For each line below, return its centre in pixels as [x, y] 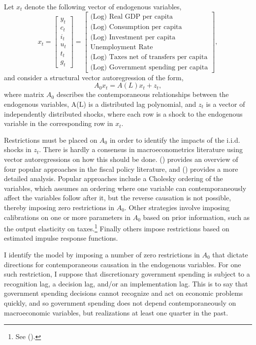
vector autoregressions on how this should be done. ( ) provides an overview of [121, 159]
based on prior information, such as [196, 217]
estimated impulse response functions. [61, 238]
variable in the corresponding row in [59, 123]
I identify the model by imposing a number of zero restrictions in [102, 254]
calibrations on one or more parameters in [67, 217]
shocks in [18, 149]
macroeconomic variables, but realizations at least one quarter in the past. [116, 312]
